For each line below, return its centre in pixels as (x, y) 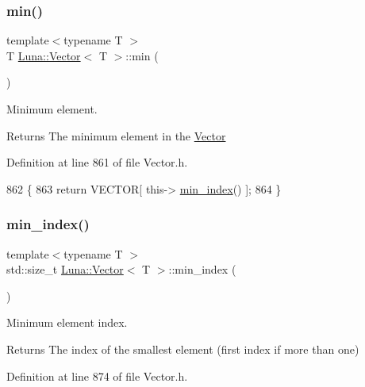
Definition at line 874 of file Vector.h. (97, 376)
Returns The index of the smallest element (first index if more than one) (183, 349)
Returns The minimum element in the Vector (116, 135)
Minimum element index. (67, 322)
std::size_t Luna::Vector (65, 269)
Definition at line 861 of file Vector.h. (97, 162)
